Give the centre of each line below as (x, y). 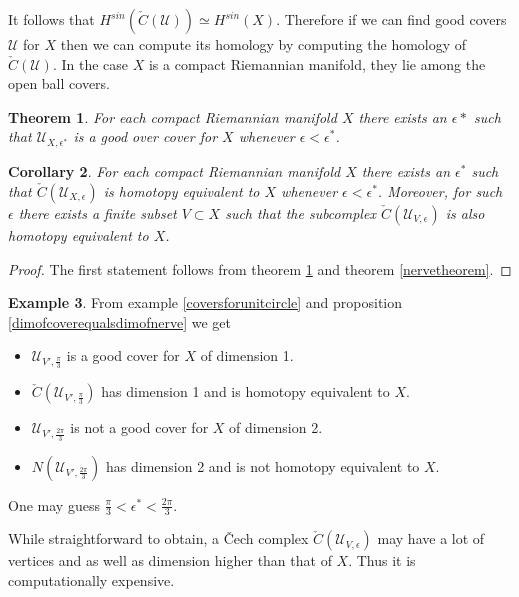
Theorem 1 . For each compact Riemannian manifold (172, 116)
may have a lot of (431, 538)
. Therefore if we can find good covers (391, 19)
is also (465, 212)
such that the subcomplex (300, 212)
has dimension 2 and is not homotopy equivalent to (263, 465)
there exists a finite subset (97, 212)
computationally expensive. (91, 580)
